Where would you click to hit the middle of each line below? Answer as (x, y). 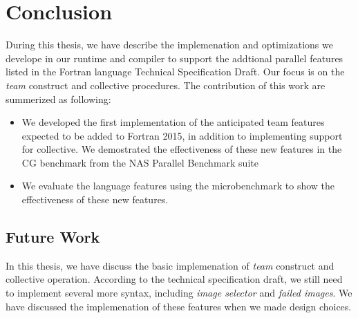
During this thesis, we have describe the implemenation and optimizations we (169, 45)
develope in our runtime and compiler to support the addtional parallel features (175, 58)
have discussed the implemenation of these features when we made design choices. (179, 306)
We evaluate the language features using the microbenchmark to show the (178, 186)
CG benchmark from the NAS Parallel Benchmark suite (140, 162)
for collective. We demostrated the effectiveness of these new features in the (182, 149)
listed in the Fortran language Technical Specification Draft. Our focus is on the (175, 72)
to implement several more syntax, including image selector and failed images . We (179, 293)
